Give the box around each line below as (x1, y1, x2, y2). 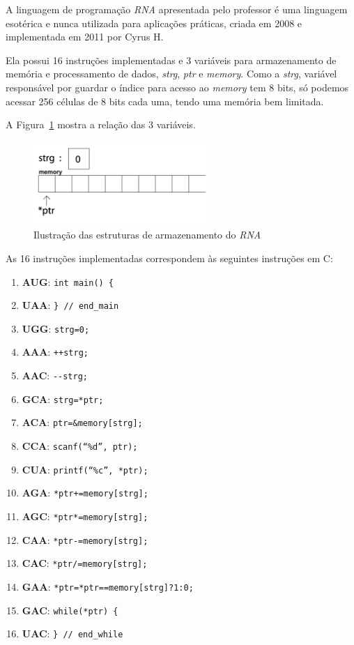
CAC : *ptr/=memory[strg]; (22, 556, 148, 570)
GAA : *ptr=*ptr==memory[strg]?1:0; (22, 579, 194, 594)
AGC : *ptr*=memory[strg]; (22, 509, 148, 524)
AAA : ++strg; (22, 344, 88, 359)
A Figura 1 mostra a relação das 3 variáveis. (6, 117, 196, 132)
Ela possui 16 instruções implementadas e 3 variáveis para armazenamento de (6, 52, 337, 67)
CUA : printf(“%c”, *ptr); (22, 462, 148, 476)
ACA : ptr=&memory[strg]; (22, 415, 143, 430)
